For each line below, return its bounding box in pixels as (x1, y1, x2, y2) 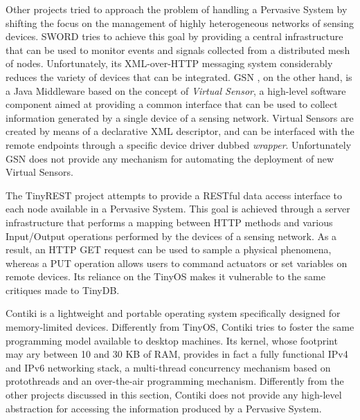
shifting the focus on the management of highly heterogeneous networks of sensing (6, 15, 354, 30)
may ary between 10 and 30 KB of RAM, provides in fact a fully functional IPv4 (6, 347, 348, 361)
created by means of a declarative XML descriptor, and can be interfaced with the (6, 124, 354, 138)
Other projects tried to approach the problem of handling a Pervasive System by (6, 2, 348, 16)
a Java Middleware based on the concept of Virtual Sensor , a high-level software (6, 83, 346, 98)
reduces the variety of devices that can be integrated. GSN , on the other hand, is (6, 69, 352, 84)
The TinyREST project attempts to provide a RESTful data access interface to (6, 188, 343, 202)
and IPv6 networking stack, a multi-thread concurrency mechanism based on (6, 360, 331, 374)
